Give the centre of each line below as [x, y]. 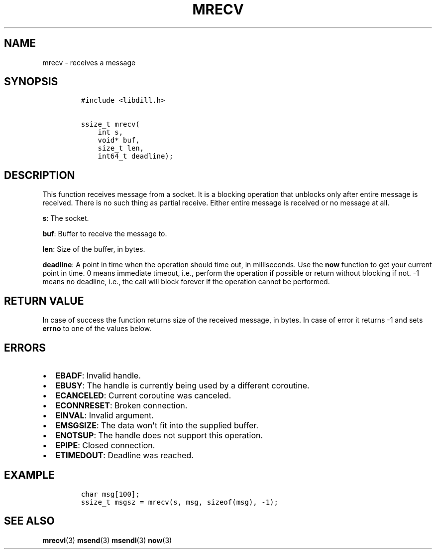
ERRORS [25, 348]
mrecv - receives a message [89, 62]
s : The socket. [66, 218]
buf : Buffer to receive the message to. [105, 234]
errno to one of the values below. [97, 329]
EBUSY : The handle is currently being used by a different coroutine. [182, 385]
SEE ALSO [29, 521]
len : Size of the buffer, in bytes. [94, 249]
